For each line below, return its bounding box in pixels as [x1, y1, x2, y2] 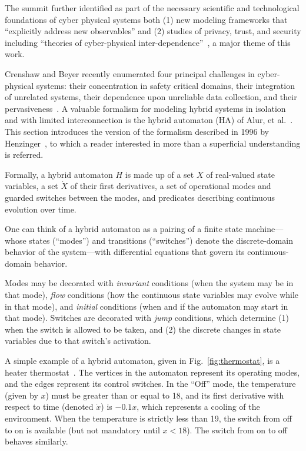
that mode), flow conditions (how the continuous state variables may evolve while [5, 288, 299, 301]
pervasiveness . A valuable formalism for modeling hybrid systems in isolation [5, 102, 286, 114]
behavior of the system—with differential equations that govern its [5, 246, 245, 258]
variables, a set [5, 180, 58, 192]
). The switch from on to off [187, 423, 287, 436]
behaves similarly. [5, 435, 68, 447]
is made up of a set [125, 168, 194, 180]
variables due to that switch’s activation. [5, 334, 151, 347]
